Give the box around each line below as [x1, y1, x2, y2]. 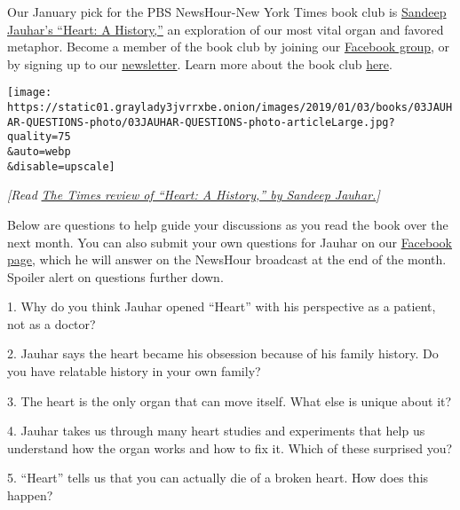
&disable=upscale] [7, 160, 115, 173]
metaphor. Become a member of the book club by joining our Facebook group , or [7, 37, 450, 56]
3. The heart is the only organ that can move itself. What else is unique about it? [7, 391, 452, 410]
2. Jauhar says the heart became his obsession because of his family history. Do [7, 344, 439, 363]
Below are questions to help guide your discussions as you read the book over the [7, 215, 448, 233]
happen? [7, 486, 53, 505]
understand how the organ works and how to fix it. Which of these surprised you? [7, 438, 453, 457]
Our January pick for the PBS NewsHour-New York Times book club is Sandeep [7, 3, 447, 20]
